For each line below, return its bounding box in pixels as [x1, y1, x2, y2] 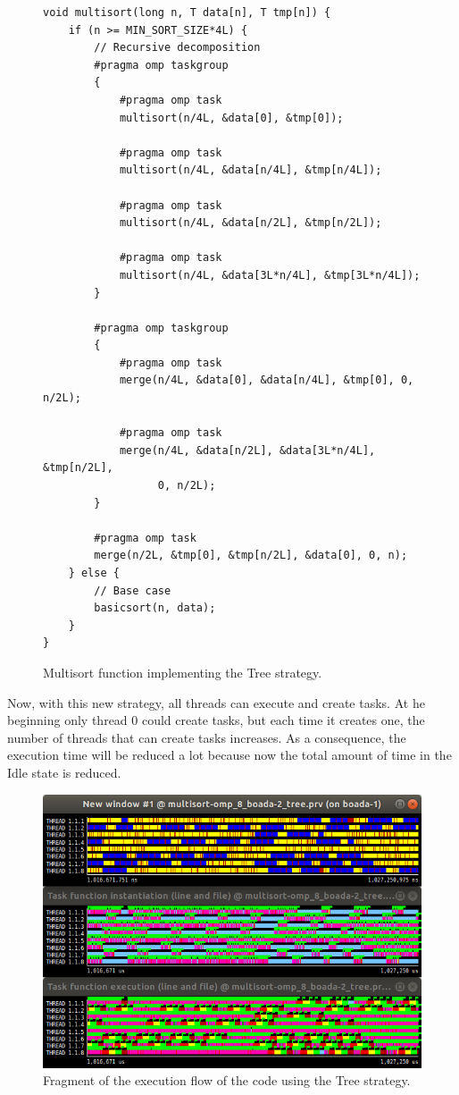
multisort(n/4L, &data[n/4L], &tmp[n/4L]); [119, 164, 382, 177]
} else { [68, 567, 120, 579]
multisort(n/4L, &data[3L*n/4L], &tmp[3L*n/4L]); [119, 268, 421, 282]
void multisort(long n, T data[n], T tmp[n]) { [43, 6, 331, 19]
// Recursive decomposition [94, 41, 261, 55]
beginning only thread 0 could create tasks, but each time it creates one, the [7, 711, 425, 729]
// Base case [94, 584, 171, 597]
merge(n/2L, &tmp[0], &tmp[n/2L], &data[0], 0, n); [94, 549, 408, 562]
